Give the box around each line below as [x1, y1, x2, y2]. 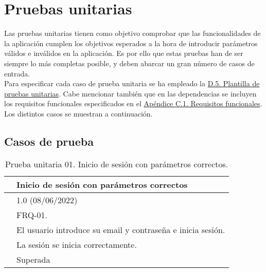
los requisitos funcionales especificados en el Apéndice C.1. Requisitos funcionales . [4, 98, 262, 109]
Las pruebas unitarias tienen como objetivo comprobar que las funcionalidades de [4, 28, 261, 38]
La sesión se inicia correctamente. [16, 238, 137, 250]
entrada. [4, 68, 30, 79]
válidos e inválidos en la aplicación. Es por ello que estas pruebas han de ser [4, 48, 243, 59]
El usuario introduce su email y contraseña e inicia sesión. [16, 223, 225, 236]
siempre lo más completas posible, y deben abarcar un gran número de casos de [4, 57, 255, 68]
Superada [16, 253, 50, 265]
